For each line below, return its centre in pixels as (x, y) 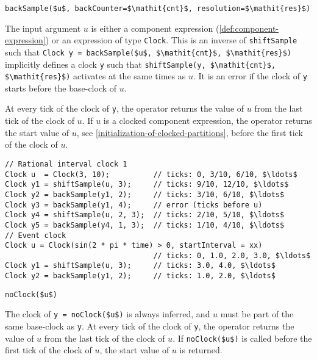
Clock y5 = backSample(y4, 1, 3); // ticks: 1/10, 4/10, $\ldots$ (145, 225)
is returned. (201, 350)
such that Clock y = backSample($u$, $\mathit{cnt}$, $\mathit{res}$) (148, 52)
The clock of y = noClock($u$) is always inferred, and (108, 314)
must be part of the (257, 314)
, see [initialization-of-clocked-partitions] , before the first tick (190, 132)
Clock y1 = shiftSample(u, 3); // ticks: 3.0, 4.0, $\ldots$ (140, 266)
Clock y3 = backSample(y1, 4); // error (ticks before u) (134, 205)
